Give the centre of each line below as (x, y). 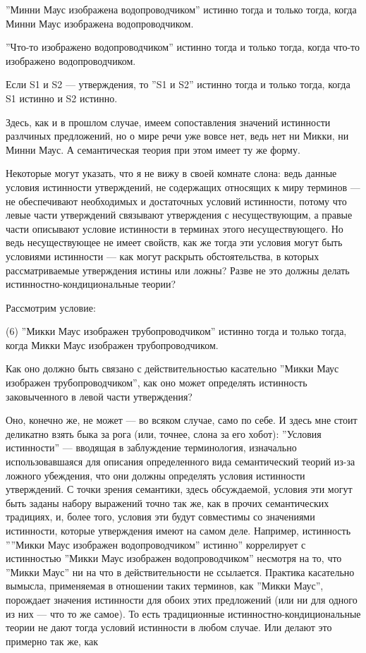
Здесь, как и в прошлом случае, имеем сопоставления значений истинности (168, 122)
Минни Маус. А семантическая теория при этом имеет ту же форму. (153, 149)
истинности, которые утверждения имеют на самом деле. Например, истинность (178, 530)
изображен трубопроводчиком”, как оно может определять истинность (157, 383)
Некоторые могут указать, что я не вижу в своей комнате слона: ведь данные (171, 173)
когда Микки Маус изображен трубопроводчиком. (112, 344)
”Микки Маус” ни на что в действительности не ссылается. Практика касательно (180, 572)
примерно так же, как (52, 641)
